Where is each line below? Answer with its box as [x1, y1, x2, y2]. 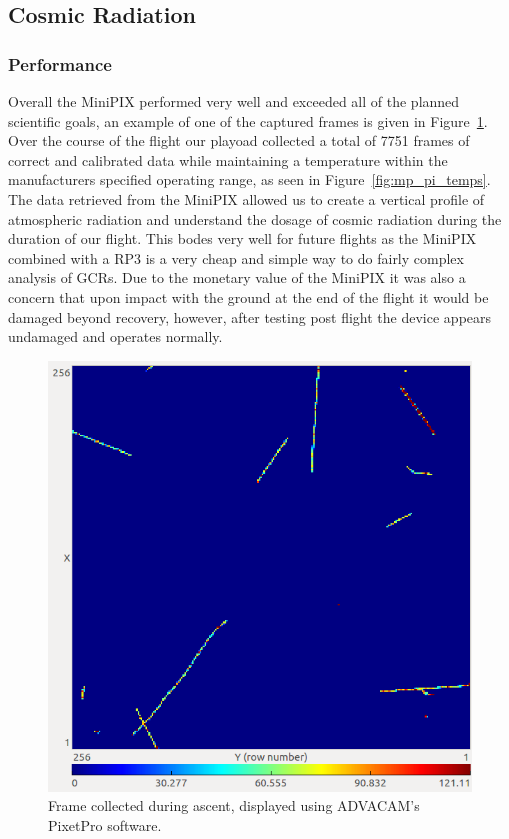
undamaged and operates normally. [8, 326, 223, 347]
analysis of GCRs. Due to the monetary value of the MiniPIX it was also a [8, 267, 466, 288]
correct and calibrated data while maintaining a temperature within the [8, 149, 448, 170]
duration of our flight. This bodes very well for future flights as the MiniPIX [8, 228, 477, 249]
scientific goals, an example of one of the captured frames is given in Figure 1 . [8, 110, 488, 131]
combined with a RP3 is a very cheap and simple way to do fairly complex [8, 247, 464, 268]
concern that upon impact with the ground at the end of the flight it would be [8, 286, 489, 307]
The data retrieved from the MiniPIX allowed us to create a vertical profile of [8, 188, 485, 209]
